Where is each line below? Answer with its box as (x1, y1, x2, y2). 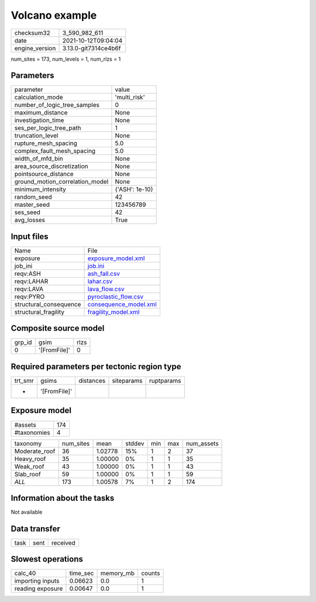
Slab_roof (14, 470, 41, 478)
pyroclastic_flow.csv (87, 292, 143, 300)
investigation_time (14, 116, 64, 124)
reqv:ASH (14, 269, 41, 278)
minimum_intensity (14, 185, 67, 193)
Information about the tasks (11, 493, 115, 503)
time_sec (69, 569, 94, 577)
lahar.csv (87, 277, 113, 285)
